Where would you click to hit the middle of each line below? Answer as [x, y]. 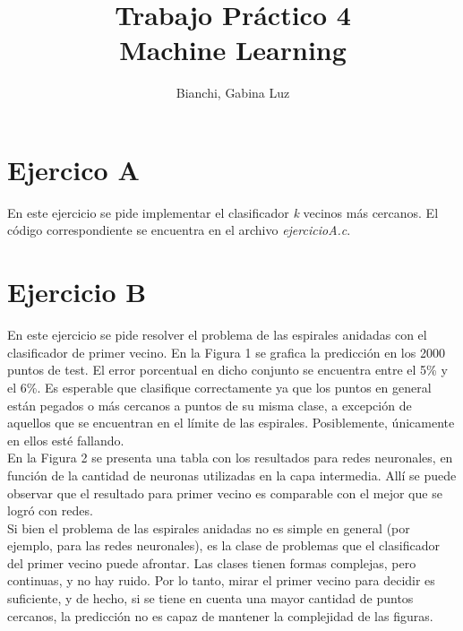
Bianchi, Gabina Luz [233, 93]
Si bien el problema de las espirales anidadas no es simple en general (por [209, 527]
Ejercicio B [77, 292]
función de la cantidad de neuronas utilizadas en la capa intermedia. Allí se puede [232, 475]
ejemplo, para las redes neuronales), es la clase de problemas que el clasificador [223, 545]
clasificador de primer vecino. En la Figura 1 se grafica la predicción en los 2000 [226, 352]
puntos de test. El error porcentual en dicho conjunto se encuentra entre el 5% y [227, 370]
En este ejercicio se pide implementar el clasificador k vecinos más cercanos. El [223, 212]
